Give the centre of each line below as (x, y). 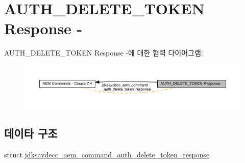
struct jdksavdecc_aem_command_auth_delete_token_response (107, 154)
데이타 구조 (31, 133)
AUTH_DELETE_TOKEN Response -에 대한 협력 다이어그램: (104, 53)
